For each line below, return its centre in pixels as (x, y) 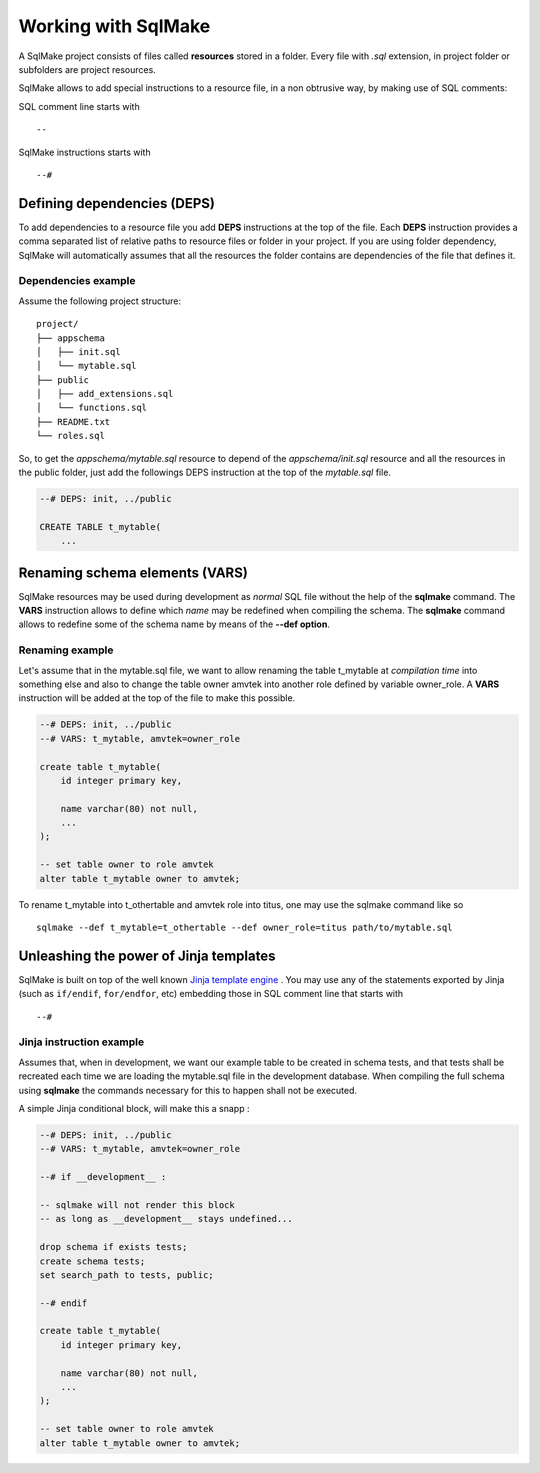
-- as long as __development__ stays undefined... (166, 1219)
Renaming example (66, 650)
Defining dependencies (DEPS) (116, 203)
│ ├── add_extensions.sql (105, 394)
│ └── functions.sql (92, 408)
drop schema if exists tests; (113, 1247)
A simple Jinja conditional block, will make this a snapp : (134, 1109)
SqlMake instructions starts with (84, 152)
